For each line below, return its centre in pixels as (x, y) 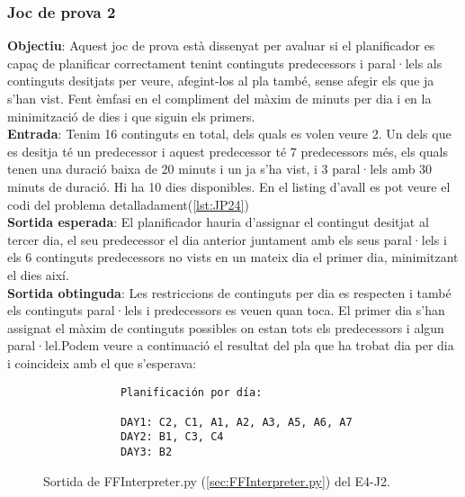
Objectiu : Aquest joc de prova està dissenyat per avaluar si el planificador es (221, 45)
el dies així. (38, 274)
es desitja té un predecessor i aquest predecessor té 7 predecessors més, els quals (228, 151)
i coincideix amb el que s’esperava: (102, 362)
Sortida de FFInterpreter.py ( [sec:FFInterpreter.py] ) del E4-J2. (217, 480)
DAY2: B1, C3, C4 (172, 437)
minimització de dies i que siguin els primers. (131, 116)
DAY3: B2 (146, 452)
